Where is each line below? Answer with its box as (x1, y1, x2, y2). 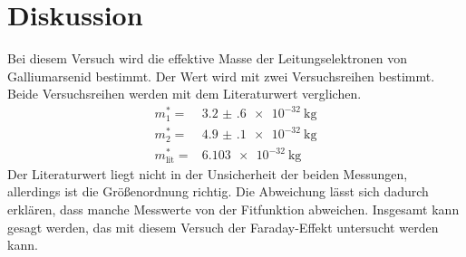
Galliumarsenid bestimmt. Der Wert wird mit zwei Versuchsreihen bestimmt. (7, 66, 435, 85)
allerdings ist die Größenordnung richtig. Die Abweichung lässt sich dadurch (7, 182, 429, 201)
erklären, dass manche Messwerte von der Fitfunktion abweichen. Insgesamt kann (7, 200, 460, 219)
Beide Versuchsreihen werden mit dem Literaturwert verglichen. (7, 84, 362, 103)
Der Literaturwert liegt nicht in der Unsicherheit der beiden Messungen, (7, 164, 408, 183)
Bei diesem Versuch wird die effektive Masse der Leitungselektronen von (7, 49, 408, 68)
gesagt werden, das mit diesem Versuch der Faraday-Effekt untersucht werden (7, 217, 439, 236)
